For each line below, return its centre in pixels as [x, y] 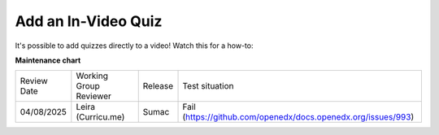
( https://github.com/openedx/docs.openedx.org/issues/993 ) [298, 117]
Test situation [209, 86]
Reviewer [93, 96]
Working [92, 76]
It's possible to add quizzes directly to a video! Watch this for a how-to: [134, 46]
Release [158, 86]
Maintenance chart [48, 60]
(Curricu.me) [100, 117]
